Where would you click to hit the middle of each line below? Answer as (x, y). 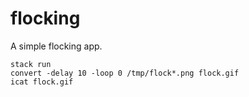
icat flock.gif (42, 82)
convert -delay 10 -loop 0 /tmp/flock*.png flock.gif (125, 73)
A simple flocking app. (56, 46)
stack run (31, 64)
